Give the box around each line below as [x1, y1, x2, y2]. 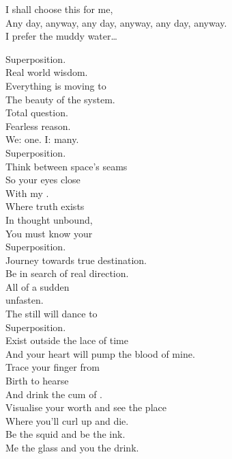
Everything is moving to [5, 78, 106, 92]
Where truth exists [5, 199, 85, 213]
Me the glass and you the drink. [5, 441, 139, 454]
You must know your [5, 226, 93, 240]
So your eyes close [5, 172, 81, 187]
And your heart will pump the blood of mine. [5, 346, 195, 360]
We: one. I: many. [5, 132, 79, 146]
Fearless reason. [5, 118, 71, 133]
